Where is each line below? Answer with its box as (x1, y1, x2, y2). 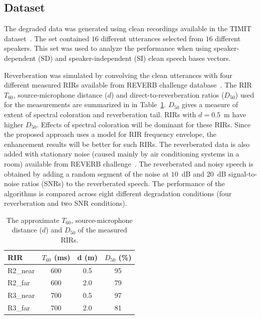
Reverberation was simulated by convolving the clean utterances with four (4, 69, 233, 80)
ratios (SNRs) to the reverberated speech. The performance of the (22, 178, 225, 189)
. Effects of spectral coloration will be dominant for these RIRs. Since (37, 119, 251, 129)
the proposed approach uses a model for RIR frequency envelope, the (4, 129, 217, 139)
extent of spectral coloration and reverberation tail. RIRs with (4, 109, 196, 119)
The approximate (6, 214, 59, 225)
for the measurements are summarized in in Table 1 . (4, 99, 166, 110)
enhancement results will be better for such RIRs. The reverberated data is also (4, 138, 250, 149)
